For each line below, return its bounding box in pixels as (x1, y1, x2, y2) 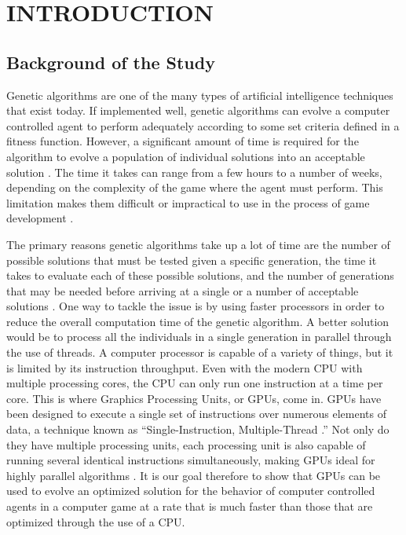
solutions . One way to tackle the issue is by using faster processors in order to (6, 298, 385, 314)
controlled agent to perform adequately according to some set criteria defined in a (6, 117, 400, 134)
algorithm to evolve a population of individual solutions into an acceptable (6, 148, 365, 164)
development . (6, 210, 74, 226)
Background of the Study (6, 49, 215, 74)
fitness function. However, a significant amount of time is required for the (6, 133, 359, 149)
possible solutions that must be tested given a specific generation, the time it (6, 251, 377, 268)
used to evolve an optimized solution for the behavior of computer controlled (6, 482, 375, 499)
